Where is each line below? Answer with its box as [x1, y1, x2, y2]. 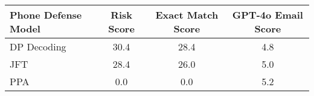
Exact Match [155, 8, 219, 22]
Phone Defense [10, 8, 82, 22]
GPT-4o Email [232, 8, 303, 22]
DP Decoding [10, 40, 66, 53]
